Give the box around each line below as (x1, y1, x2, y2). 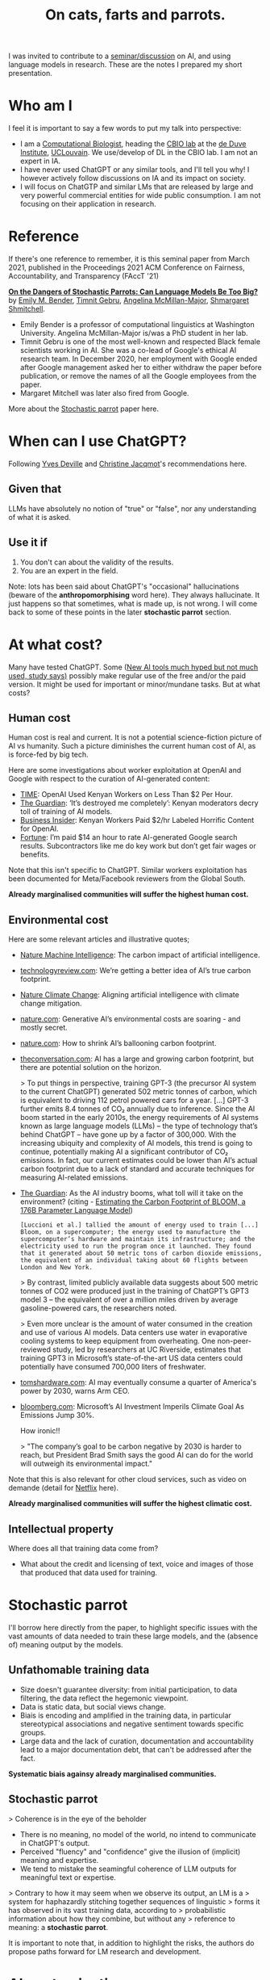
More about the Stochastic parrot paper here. (8, 404, 160, 413)
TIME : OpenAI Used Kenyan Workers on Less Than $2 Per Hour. (19, 790, 234, 799)
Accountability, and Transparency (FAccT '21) (8, 271, 160, 281)
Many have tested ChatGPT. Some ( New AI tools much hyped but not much (8, 662, 259, 672)
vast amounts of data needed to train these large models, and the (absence (8, 1631, 259, 1641)
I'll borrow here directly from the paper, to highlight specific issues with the (8, 1622, 258, 1632)
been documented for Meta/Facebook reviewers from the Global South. (8, 874, 246, 883)
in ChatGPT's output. (19, 1838, 90, 1848)
